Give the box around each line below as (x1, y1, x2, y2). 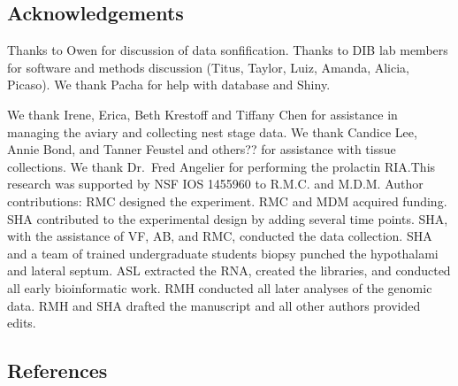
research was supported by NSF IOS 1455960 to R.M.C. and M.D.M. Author (7, 174, 424, 193)
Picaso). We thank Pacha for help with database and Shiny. (7, 75, 331, 94)
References (7, 357, 108, 384)
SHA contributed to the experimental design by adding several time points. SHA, (7, 209, 448, 228)
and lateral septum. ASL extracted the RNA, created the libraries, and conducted (7, 261, 451, 280)
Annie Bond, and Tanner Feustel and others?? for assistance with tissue (7, 140, 396, 158)
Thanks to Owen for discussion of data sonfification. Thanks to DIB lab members (7, 41, 448, 59)
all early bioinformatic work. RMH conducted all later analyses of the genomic (7, 278, 432, 297)
